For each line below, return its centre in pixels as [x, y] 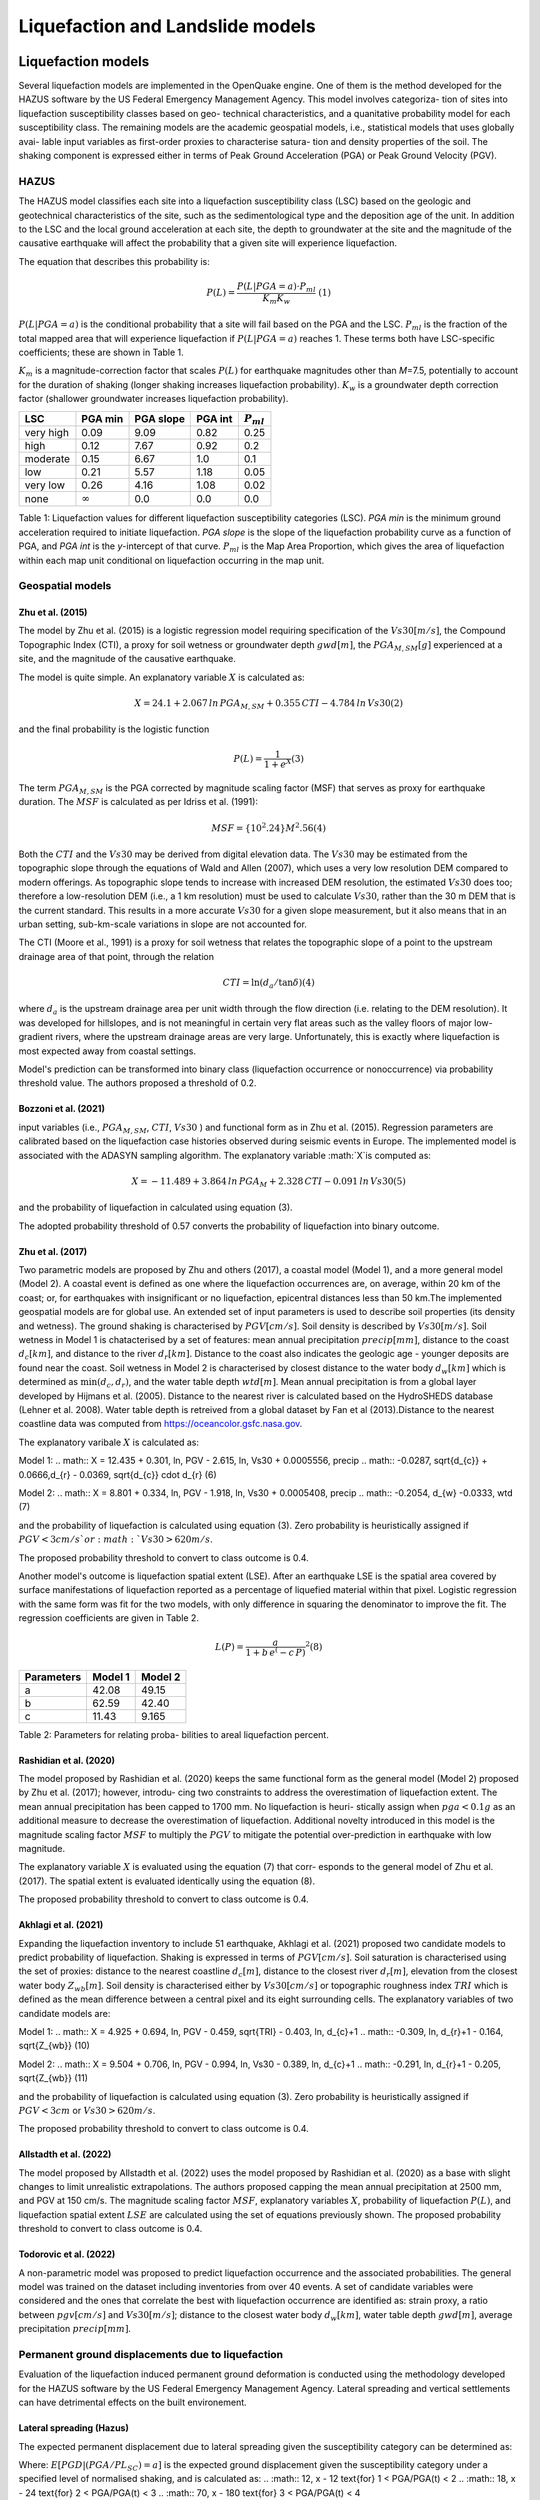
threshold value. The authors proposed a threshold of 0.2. [137, 1083]
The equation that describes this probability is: [114, 261]
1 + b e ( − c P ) [275, 1651]
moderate [47, 458]
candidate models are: [64, 2013]
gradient [36, 1037]
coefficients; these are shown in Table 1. [101, 352]
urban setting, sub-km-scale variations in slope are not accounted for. [162, 924]
